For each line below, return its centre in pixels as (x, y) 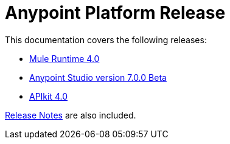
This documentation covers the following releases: (106, 39)
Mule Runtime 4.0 (64, 58)
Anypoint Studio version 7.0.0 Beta (98, 77)
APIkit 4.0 (49, 96)
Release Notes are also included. (71, 115)
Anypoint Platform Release (115, 13)
